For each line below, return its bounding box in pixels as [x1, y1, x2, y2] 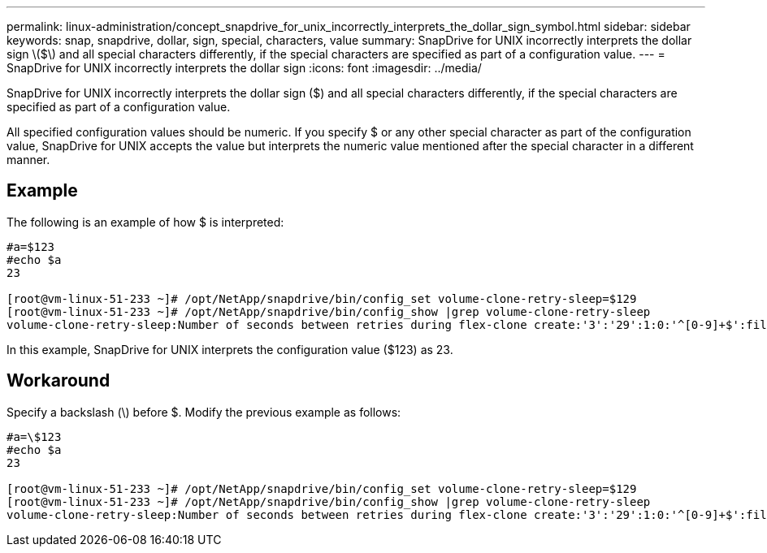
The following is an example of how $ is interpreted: [6, 214, 284, 229]
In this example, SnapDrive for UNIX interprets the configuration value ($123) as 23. [6, 342, 453, 356]
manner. [6, 153, 50, 166]
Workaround [6, 370, 110, 391]
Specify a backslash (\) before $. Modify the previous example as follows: [6, 404, 401, 419]
